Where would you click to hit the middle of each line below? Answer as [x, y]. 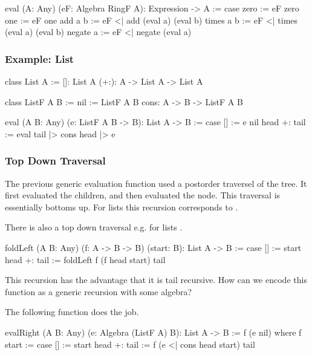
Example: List [40, 58]
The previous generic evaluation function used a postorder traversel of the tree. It [156, 183]
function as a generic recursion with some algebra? [99, 291]
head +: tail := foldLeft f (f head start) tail [85, 259]
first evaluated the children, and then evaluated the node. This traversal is [143, 195]
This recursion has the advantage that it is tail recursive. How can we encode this [156, 280]
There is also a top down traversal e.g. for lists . [94, 227]
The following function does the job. [72, 312]
